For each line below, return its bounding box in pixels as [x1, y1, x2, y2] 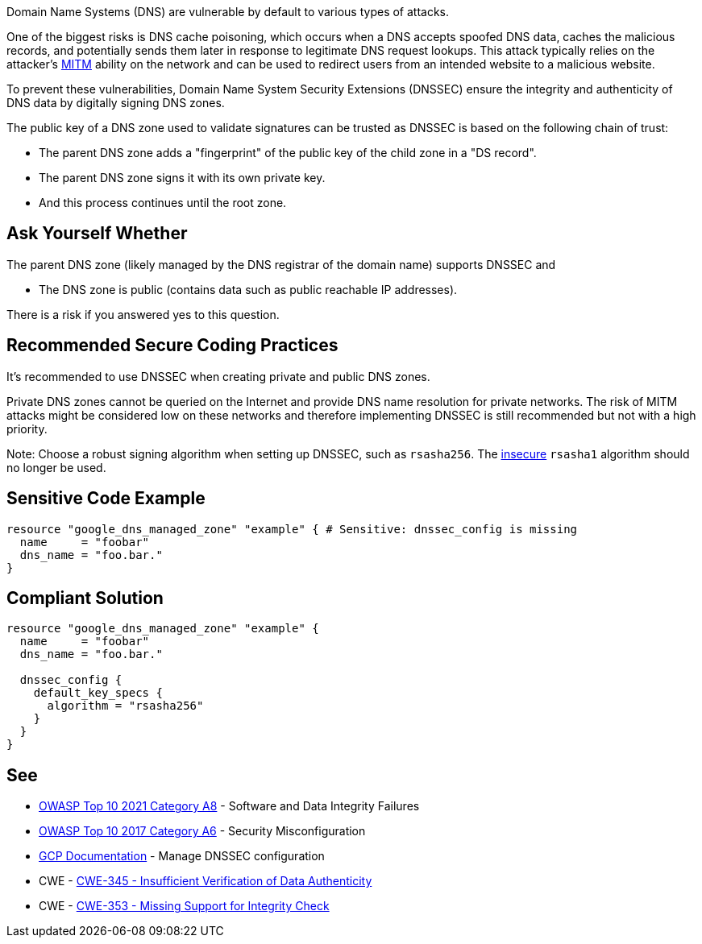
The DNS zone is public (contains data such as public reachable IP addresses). [39, 282, 458, 296]
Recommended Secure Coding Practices [6, 335, 339, 356]
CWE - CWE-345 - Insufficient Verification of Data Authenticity [39, 874, 372, 888]
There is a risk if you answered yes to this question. [6, 307, 280, 321]
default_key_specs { [33, 686, 163, 700]
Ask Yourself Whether [6, 223, 188, 244]
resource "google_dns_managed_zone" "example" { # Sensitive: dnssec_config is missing [6, 522, 578, 536]
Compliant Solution [6, 587, 164, 608]
